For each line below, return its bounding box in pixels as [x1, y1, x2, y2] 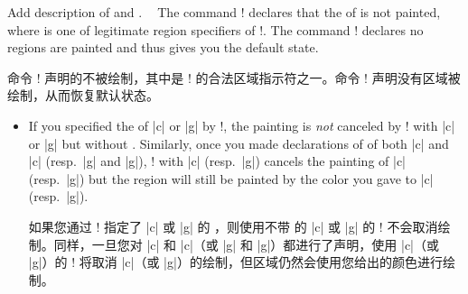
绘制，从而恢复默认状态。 [7, 86, 159, 105]
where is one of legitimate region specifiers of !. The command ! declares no [7, 20, 424, 39]
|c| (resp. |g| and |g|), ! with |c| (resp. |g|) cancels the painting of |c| [28, 152, 407, 170]
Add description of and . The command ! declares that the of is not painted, [7, 3, 441, 21]
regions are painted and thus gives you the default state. [7, 38, 319, 57]
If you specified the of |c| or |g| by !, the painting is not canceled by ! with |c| [28, 115, 455, 134]
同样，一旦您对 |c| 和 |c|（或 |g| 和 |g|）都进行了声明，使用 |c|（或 [53, 234, 439, 253]
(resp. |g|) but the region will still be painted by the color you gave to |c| [28, 169, 434, 188]
